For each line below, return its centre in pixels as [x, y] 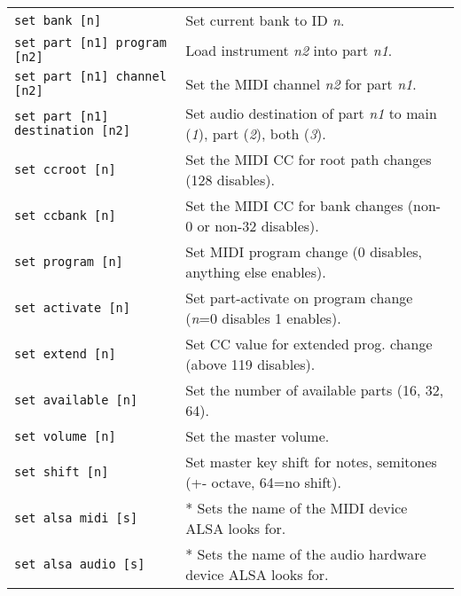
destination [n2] [72, 130]
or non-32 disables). [258, 226]
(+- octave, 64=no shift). [263, 482]
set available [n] [76, 400]
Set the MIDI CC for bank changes [294, 205]
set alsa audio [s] [80, 564]
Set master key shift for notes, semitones [311, 462]
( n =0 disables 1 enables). [263, 318]
